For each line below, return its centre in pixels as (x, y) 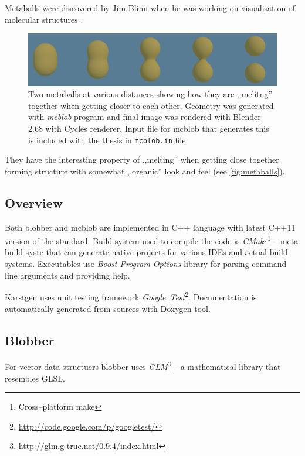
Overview (34, 202)
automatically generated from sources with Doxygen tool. (108, 308)
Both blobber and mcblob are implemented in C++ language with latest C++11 (150, 227)
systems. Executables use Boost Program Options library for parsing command (146, 264)
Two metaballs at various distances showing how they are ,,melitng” (150, 94)
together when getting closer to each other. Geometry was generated (151, 105)
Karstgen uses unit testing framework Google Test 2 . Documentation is (131, 296)
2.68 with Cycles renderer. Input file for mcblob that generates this (149, 128)
